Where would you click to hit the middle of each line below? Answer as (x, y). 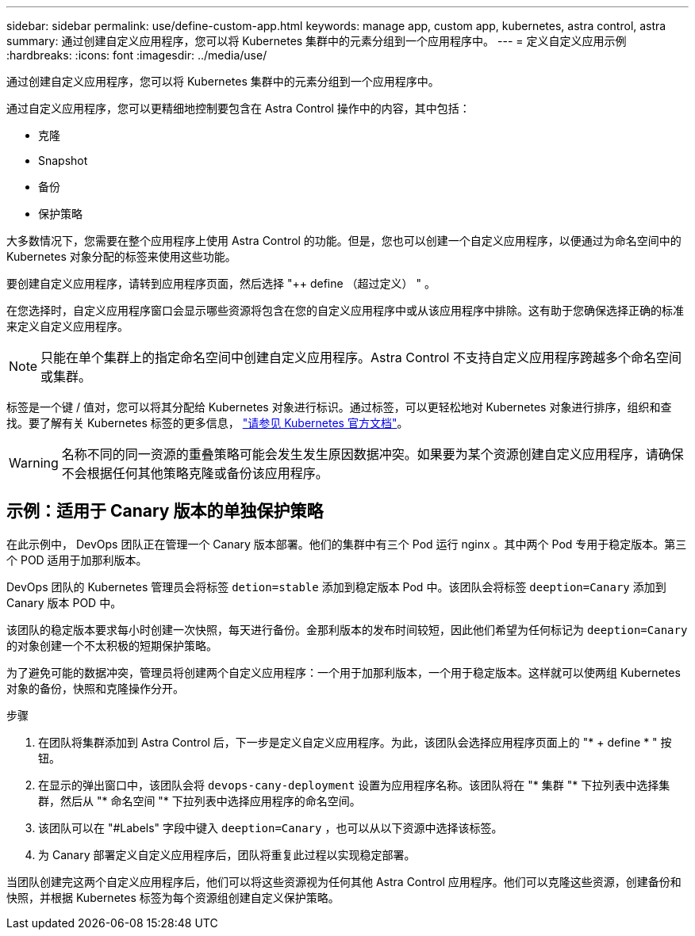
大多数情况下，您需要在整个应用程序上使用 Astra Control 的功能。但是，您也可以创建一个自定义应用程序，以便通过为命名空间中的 (344, 241)
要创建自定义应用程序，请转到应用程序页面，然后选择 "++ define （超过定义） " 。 (221, 283)
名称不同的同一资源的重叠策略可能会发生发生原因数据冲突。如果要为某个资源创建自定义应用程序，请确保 (372, 454)
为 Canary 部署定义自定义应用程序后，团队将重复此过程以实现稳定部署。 (227, 854)
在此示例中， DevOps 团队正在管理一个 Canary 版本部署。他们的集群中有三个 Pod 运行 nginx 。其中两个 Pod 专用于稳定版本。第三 (347, 544)
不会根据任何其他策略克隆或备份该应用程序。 (195, 473)
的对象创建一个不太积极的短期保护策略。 (112, 645)
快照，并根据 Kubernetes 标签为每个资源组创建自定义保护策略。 (173, 897)
